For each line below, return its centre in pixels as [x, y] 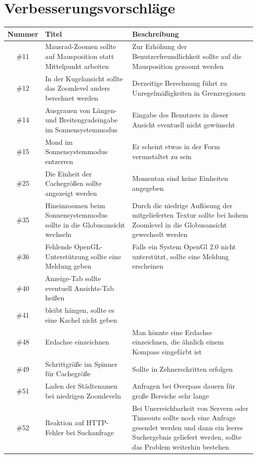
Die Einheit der [68, 173]
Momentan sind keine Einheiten [180, 178]
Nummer [23, 33]
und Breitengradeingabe [81, 120]
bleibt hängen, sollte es [80, 310]
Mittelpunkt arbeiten [77, 66]
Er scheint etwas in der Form [176, 146]
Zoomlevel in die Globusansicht [179, 224]
